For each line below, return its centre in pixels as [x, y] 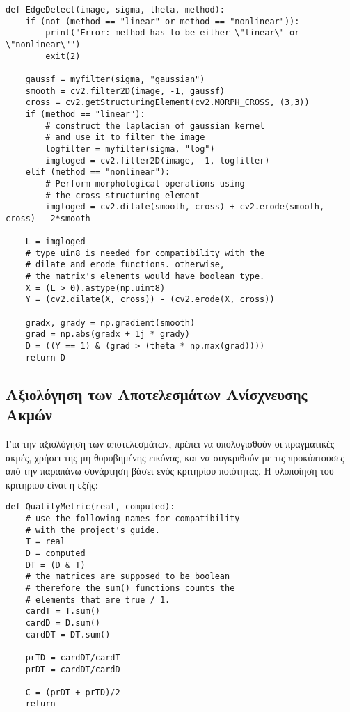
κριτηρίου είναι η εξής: [52, 484]
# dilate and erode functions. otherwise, [125, 265]
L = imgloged [55, 242]
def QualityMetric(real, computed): [90, 507]
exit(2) [63, 56]
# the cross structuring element [123, 195]
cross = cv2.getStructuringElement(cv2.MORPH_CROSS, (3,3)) [167, 103]
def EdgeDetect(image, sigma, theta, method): [115, 10]
